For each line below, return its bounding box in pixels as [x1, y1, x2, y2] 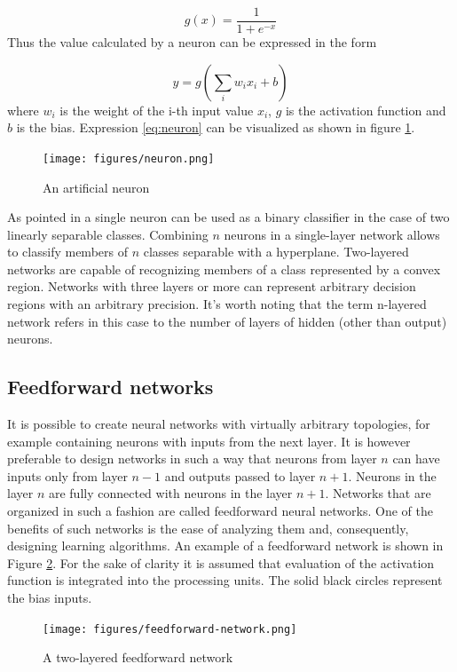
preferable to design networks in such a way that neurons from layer [7, 449, 377, 468]
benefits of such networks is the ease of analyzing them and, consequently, [7, 518, 409, 537]
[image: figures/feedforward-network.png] [43, 622, 297, 636]
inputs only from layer [7, 466, 128, 485]
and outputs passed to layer [164, 466, 316, 485]
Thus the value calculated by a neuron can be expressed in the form [7, 33, 377, 51]
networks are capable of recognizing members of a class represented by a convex [7, 259, 441, 278]
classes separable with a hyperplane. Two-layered [143, 242, 409, 261]
